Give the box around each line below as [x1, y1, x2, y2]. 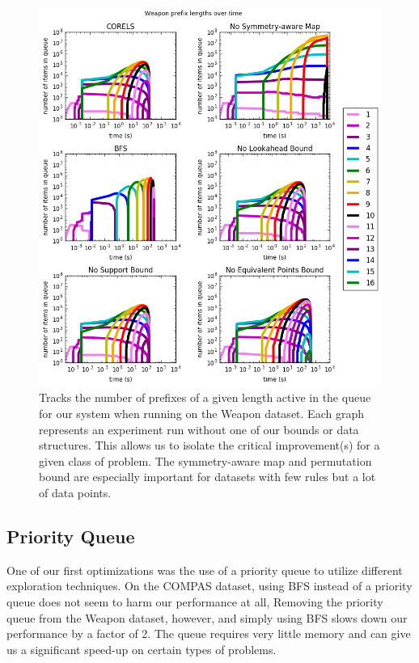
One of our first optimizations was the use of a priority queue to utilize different [6, 561, 403, 578]
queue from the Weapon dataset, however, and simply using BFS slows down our [6, 609, 408, 626]
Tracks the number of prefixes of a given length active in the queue [39, 389, 371, 406]
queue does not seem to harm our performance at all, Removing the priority [6, 593, 383, 610]
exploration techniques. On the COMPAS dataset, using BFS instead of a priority [6, 577, 413, 594]
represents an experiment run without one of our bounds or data [39, 420, 359, 437]
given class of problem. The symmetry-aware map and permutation [39, 452, 372, 469]
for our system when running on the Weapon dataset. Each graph [39, 405, 364, 422]
